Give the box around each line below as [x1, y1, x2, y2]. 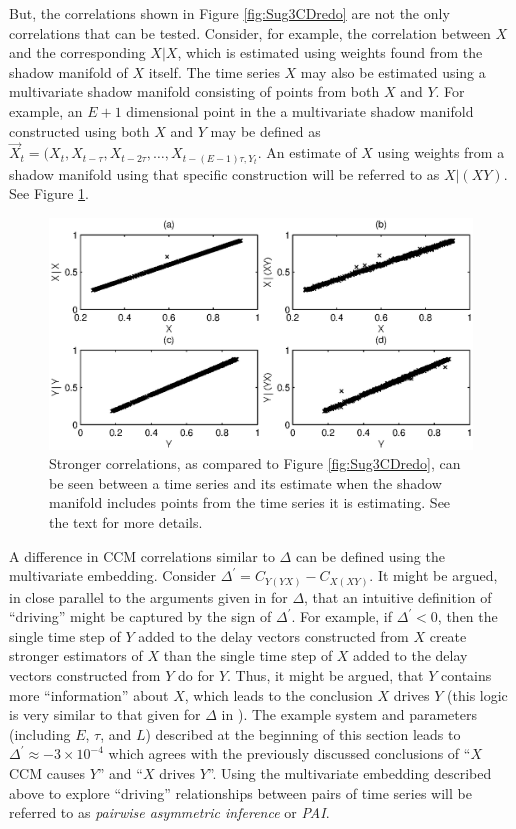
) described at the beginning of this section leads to [145, 723, 461, 744]
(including [9, 723, 71, 744]
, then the [437, 606, 498, 627]
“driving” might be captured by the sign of [9, 606, 272, 627]
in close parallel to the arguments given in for [9, 586, 288, 607]
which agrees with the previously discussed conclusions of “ [108, 743, 471, 764]
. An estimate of [257, 142, 357, 163]
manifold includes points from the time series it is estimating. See [49, 492, 451, 513]
